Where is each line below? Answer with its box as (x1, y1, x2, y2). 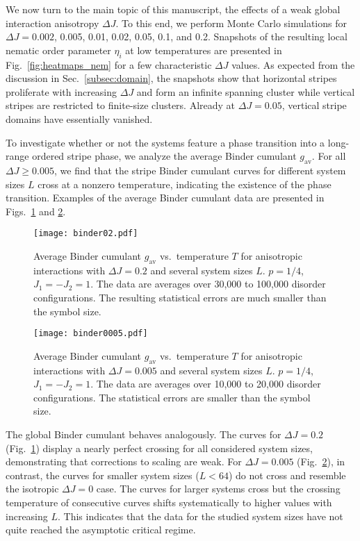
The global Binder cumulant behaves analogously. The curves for (6, 426, 281, 441)
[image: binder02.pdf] (33, 228, 138, 239)
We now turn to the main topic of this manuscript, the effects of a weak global (6, 2, 341, 16)
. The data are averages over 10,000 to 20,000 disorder (90, 376, 321, 391)
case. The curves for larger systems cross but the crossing (96, 481, 341, 496)
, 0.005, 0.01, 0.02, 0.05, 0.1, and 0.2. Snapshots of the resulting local (54, 29, 347, 44)
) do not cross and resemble (228, 467, 346, 482)
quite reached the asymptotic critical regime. (6, 522, 196, 537)
